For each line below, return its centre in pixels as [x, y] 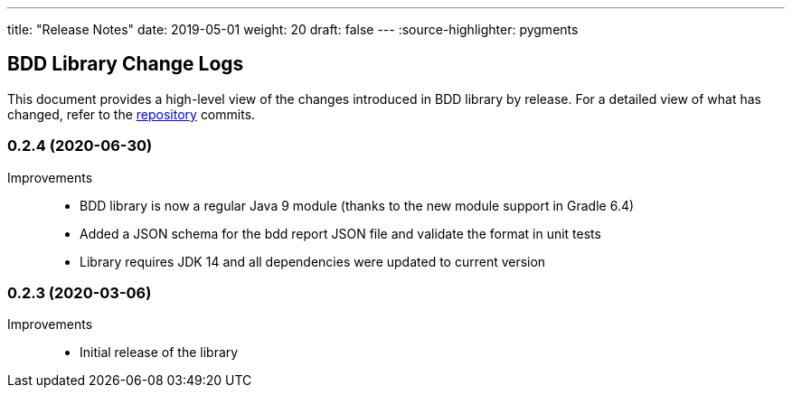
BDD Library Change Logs [126, 64]
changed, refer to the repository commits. [132, 114]
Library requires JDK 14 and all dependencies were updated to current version [313, 261]
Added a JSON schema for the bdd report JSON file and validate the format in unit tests [340, 233]
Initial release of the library [159, 353]
